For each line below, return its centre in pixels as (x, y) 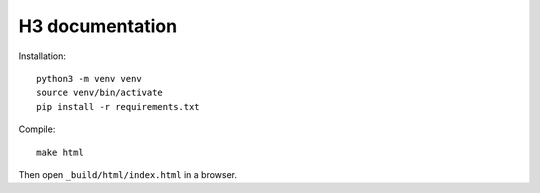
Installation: (42, 56)
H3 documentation (98, 26)
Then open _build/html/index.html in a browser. (127, 174)
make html (60, 152)
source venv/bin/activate (100, 93)
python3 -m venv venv (89, 78)
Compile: (37, 129)
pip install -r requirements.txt (118, 106)
